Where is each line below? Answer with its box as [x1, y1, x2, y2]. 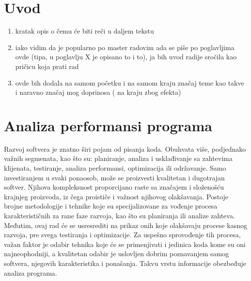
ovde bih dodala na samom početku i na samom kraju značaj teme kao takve [15, 77, 244, 88]
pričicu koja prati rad [15, 61, 79, 71]
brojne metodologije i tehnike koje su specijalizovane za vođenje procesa [4, 201, 218, 211]
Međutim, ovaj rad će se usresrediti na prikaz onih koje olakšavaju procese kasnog [4, 220, 247, 230]
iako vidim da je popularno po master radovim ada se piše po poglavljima [15, 42, 235, 52]
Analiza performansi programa [4, 115, 212, 135]
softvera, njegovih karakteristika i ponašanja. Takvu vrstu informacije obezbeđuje [4, 258, 246, 268]
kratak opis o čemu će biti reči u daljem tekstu [15, 26, 154, 36]
